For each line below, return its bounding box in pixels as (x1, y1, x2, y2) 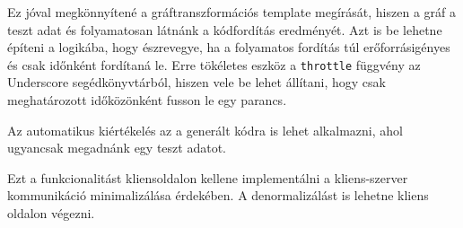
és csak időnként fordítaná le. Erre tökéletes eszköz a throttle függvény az (7, 55, 421, 74)
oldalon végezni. (7, 204, 95, 222)
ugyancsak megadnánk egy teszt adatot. (7, 138, 226, 157)
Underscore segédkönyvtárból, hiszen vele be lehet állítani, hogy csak (7, 73, 386, 92)
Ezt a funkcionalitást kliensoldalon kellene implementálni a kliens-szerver (7, 168, 408, 187)
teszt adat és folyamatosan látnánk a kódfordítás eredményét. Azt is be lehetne (7, 20, 442, 39)
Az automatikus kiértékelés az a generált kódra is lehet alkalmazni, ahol (7, 120, 403, 139)
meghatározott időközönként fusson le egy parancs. (7, 91, 287, 110)
